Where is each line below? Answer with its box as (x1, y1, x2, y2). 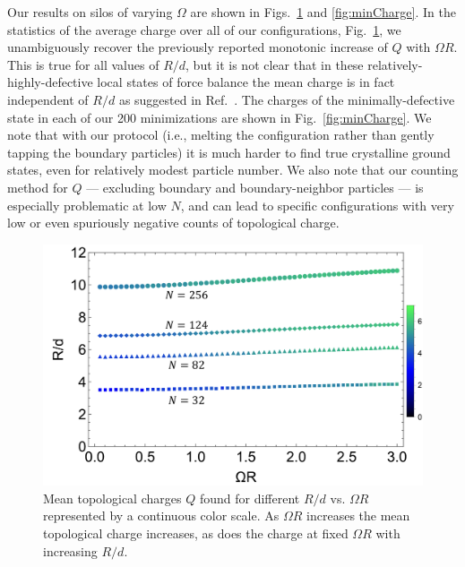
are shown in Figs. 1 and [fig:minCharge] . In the (190, 3, 456, 21)
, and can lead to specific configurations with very (180, 195, 454, 214)
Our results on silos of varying (7, 3, 173, 21)
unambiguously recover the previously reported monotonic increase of (7, 38, 388, 56)
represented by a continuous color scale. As (43, 506, 280, 525)
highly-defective (7, 73, 93, 91)
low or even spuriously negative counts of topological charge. (7, 213, 340, 232)
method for (7, 177, 68, 196)
